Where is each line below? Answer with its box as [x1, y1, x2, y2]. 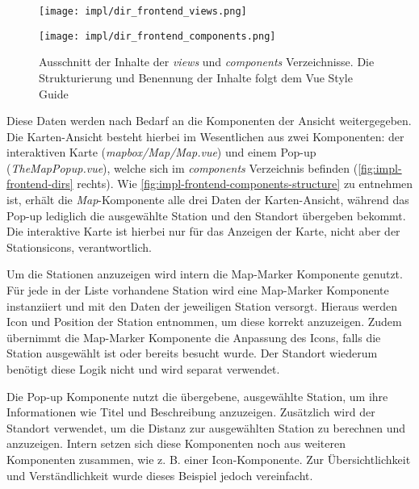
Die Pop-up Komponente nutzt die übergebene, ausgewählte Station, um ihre [6, 387, 388, 404]
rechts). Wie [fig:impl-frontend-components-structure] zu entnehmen [77, 175, 413, 192]
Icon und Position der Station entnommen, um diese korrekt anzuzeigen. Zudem [6, 313, 402, 330]
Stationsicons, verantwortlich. [6, 238, 152, 255]
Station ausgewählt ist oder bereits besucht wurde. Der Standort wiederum [6, 345, 378, 362]
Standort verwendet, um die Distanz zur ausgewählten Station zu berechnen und [6, 419, 406, 436]
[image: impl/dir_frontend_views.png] [39, 6, 247, 17]
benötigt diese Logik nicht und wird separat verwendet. [6, 361, 280, 377]
